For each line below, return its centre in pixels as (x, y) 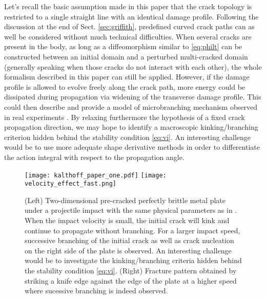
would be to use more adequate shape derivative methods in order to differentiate (132, 147)
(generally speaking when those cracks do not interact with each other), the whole (133, 66)
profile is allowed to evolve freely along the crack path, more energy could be (125, 86)
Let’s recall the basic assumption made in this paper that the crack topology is (128, 6)
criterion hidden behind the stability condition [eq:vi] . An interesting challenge (128, 137)
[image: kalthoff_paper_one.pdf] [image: (96, 175)
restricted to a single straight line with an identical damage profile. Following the (131, 16)
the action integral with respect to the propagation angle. (94, 157)
